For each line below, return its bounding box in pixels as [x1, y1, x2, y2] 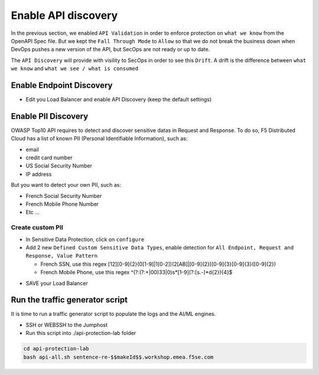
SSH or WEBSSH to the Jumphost [25, 321, 108, 328]
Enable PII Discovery [11, 111, 89, 121]
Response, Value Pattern [25, 252, 97, 259]
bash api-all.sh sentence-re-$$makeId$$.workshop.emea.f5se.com [23, 354, 214, 360]
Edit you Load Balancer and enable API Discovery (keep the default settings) [25, 96, 212, 103]
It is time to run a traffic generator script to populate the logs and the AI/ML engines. [11, 310, 216, 318]
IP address [25, 170, 52, 177]
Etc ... [25, 209, 40, 216]
